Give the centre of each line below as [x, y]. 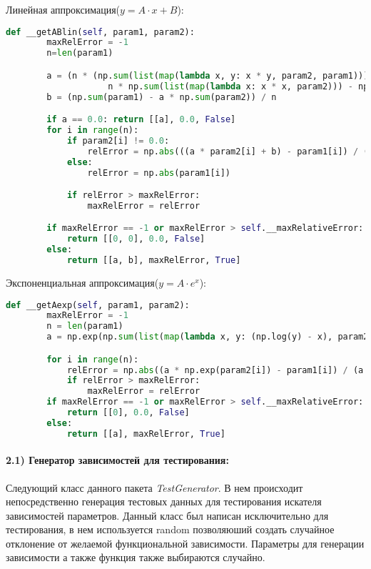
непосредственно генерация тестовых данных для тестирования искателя [164, 501]
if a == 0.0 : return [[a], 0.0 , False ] [141, 120]
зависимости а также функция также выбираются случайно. [136, 557]
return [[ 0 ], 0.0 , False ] [128, 413]
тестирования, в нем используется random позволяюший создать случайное [170, 529]
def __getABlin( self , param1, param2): [100, 32]
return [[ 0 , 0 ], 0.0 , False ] [136, 239]
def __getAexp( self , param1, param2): [98, 305]
